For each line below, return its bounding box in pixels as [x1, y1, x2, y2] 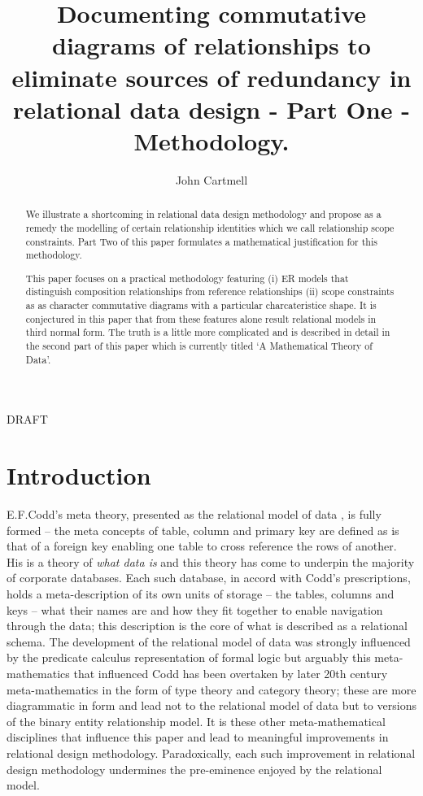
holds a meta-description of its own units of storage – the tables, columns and [7, 585, 395, 602]
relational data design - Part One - [13, 92, 410, 125]
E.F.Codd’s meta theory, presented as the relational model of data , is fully [7, 506, 382, 523]
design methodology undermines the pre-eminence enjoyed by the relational [7, 760, 382, 777]
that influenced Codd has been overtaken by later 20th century [73, 665, 388, 682]
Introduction [7, 459, 151, 492]
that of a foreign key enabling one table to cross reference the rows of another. [7, 537, 397, 555]
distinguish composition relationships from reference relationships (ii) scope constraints [25, 285, 395, 298]
